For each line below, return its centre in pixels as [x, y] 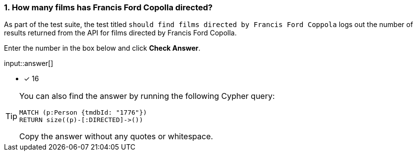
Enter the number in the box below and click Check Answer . [102, 48]
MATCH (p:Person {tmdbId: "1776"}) [83, 113]
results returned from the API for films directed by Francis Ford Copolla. [120, 33]
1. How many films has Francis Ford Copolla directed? [108, 7]
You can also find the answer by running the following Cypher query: [147, 96]
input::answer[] [29, 63]
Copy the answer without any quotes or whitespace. [116, 137]
